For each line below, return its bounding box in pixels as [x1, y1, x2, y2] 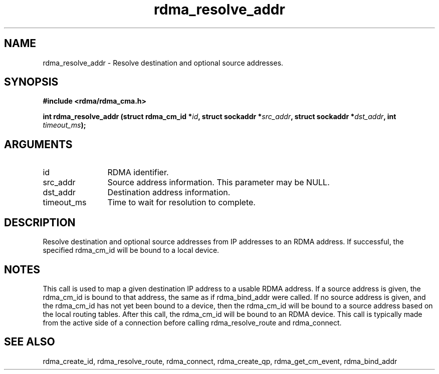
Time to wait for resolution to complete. [107, 197, 256, 208]
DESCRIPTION [4, 216, 76, 229]
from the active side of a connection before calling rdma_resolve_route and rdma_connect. [43, 318, 342, 327]
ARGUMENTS [4, 138, 73, 151]
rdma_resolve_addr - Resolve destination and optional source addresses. [43, 58, 284, 67]
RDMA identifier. [107, 167, 169, 178]
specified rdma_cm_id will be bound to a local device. [43, 246, 220, 255]
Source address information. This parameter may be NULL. [107, 177, 330, 188]
